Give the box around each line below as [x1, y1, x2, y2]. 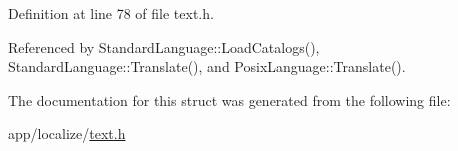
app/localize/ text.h [8, 123, 126, 144]
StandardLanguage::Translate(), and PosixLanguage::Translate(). [8, 56, 406, 77]
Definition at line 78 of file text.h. [8, 3, 214, 23]
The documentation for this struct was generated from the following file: [8, 89, 451, 110]
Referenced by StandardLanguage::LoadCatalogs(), [8, 36, 320, 57]
